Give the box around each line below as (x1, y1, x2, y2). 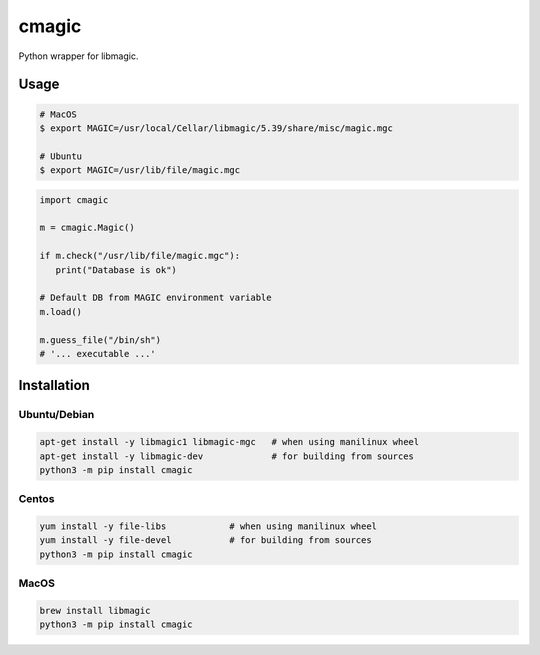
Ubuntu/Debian (18, 408, 95, 422)
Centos (18, 492, 55, 506)
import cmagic (39, 194, 109, 205)
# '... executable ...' (39, 348, 157, 359)
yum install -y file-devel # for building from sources (39, 535, 372, 546)
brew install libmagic (39, 605, 151, 616)
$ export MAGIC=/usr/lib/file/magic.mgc (39, 165, 240, 176)
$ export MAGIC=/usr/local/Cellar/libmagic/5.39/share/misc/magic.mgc (39, 122, 394, 134)
